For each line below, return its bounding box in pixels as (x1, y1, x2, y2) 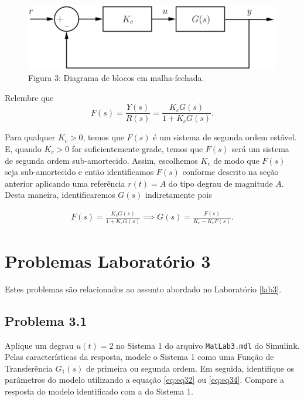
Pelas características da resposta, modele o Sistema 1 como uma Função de (5, 351, 274, 363)
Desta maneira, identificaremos (5, 188, 115, 201)
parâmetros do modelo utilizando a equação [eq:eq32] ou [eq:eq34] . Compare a (5, 373, 285, 386)
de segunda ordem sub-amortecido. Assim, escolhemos (5, 154, 198, 166)
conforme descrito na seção (182, 166, 279, 178)
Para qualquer (5, 131, 56, 143)
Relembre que (5, 91, 54, 103)
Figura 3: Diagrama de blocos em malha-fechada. (28, 72, 204, 84)
